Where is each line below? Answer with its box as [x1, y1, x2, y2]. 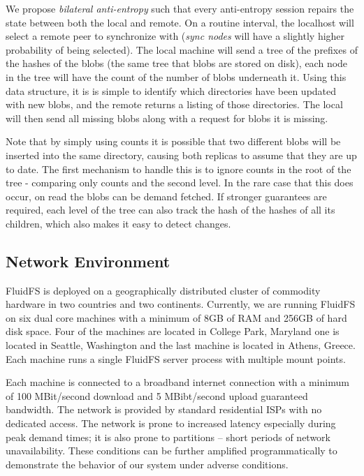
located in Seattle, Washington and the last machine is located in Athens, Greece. [6, 338, 356, 352]
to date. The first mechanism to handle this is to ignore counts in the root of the [6, 161, 351, 176]
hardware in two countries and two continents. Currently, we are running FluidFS [6, 297, 356, 311]
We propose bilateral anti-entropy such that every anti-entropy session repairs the [6, 1, 354, 15]
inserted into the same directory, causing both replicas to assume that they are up [6, 147, 357, 162]
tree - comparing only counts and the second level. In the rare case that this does [6, 175, 354, 190]
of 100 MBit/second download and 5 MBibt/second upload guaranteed [6, 388, 308, 403]
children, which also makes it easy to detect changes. [6, 216, 231, 230]
